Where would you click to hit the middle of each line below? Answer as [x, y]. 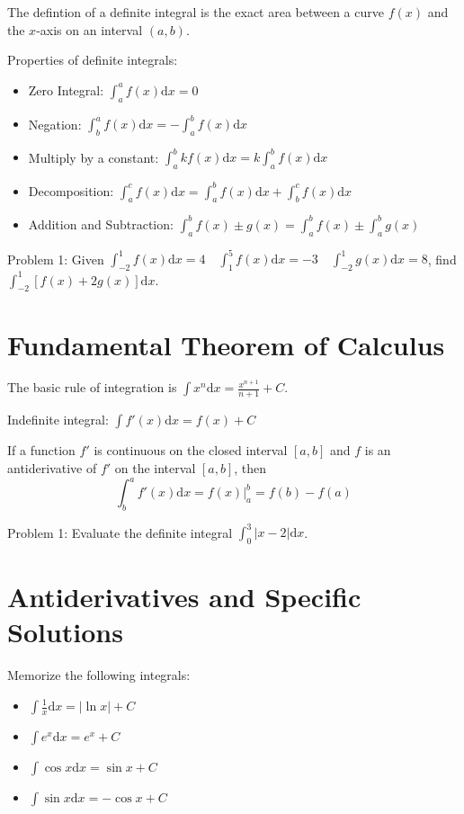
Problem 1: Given [56, 259]
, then [250, 467]
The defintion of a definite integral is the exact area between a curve [196, 12]
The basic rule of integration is [92, 387]
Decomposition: [71, 190]
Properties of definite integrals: [93, 60]
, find [442, 259]
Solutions [65, 632]
